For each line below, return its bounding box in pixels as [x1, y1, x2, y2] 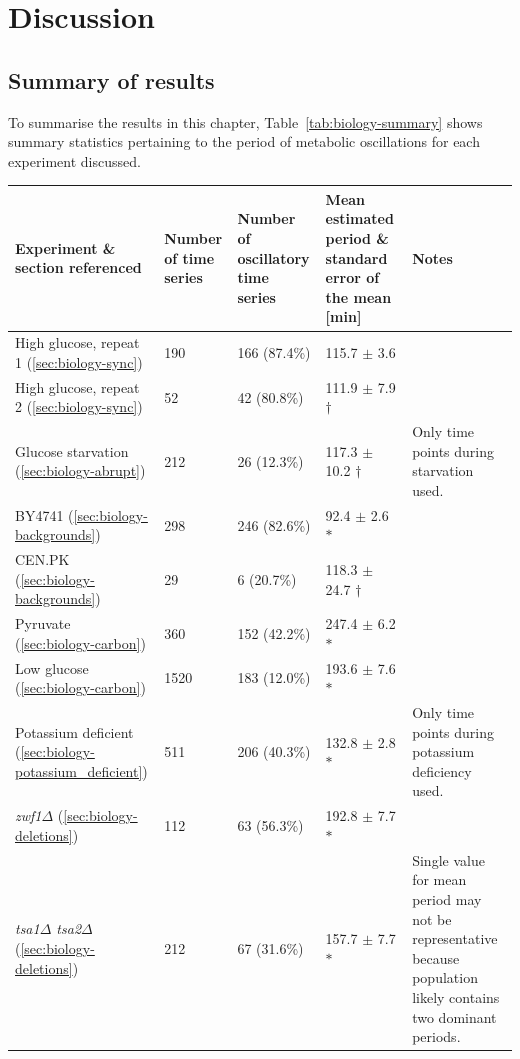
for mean [412, 869, 467, 890]
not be [412, 908, 452, 929]
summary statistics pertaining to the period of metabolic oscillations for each [8, 131, 480, 152]
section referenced [15, 257, 142, 278]
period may [412, 888, 482, 909]
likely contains [412, 986, 500, 1007]
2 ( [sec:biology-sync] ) [15, 396, 143, 417]
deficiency [412, 760, 472, 781]
